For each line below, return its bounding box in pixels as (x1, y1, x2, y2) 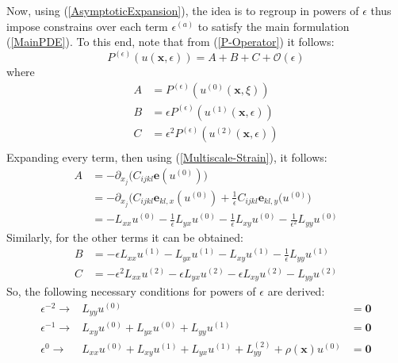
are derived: (267, 283, 325, 300)
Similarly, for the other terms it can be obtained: (6, 228, 243, 245)
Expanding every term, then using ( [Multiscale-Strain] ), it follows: (6, 149, 327, 166)
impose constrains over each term (6, 17, 168, 34)
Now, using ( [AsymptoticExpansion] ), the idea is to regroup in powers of (6, 2, 359, 18)
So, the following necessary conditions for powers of (6, 283, 256, 300)
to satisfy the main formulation (197, 17, 350, 34)
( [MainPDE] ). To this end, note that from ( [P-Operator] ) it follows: (6, 33, 335, 50)
